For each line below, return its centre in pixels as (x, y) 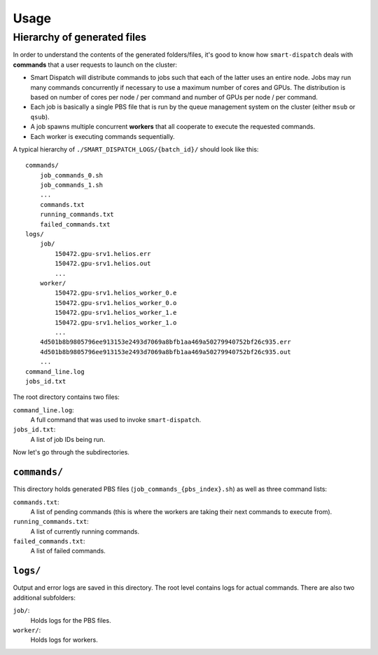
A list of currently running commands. (85, 531)
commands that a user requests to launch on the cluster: (95, 65)
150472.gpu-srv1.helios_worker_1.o (116, 322)
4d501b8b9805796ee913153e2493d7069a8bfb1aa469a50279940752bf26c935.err (165, 342)
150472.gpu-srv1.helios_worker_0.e (116, 293)
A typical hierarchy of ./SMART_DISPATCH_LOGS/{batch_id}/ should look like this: (136, 149)
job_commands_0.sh (71, 175)
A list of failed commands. (68, 551)
